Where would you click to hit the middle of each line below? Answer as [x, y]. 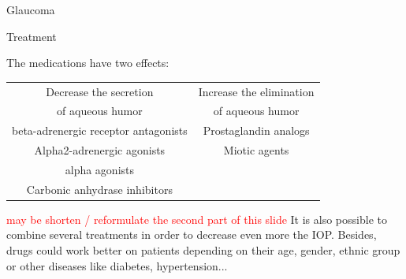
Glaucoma [31, 9]
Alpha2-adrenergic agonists [100, 150]
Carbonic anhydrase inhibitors [99, 189]
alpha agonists [100, 169]
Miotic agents [256, 150]
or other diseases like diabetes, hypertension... [117, 265]
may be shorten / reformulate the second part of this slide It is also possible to [197, 219]
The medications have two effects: [88, 63]
